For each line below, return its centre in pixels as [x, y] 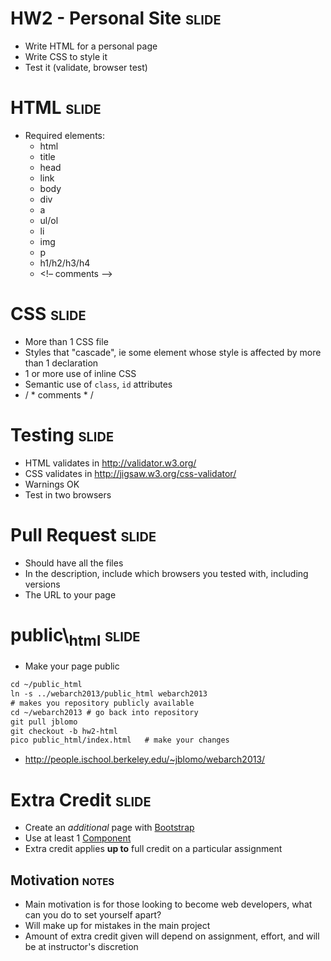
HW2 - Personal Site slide [116, 18]
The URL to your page [70, 594]
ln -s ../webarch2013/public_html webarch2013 [109, 694]
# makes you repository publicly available [102, 703]
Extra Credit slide [81, 799]
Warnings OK [52, 484]
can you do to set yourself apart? [93, 915]
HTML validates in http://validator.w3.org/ [110, 463]
